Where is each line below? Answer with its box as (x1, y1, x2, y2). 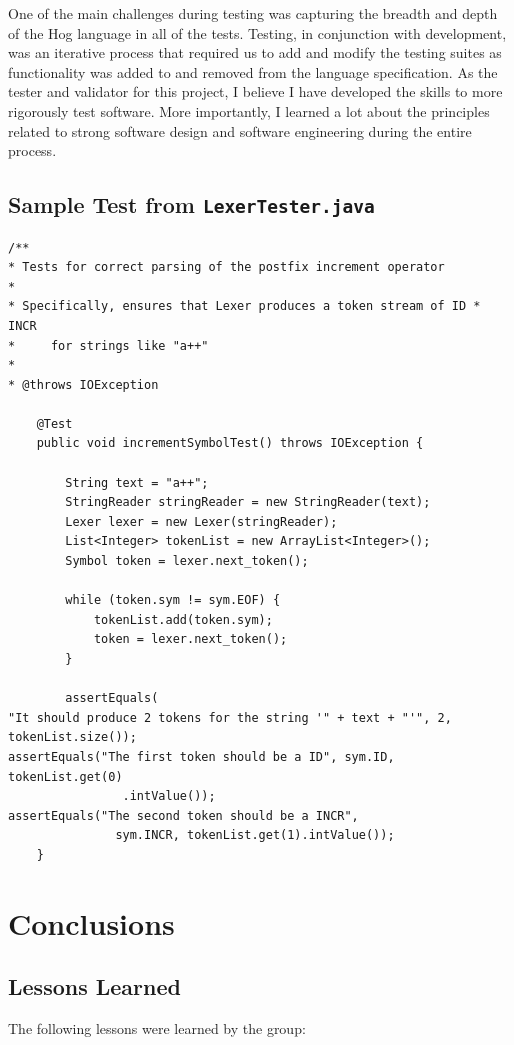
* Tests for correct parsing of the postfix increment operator (8, 260, 445, 275)
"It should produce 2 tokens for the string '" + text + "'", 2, (8, 710, 452, 725)
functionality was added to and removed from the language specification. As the (8, 61, 498, 82)
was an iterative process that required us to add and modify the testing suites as (8, 42, 502, 63)
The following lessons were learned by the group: (8, 1018, 306, 1039)
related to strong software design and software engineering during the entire (8, 120, 472, 141)
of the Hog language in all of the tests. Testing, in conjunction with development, (8, 22, 507, 43)
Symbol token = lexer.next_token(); (65, 554, 309, 569)
